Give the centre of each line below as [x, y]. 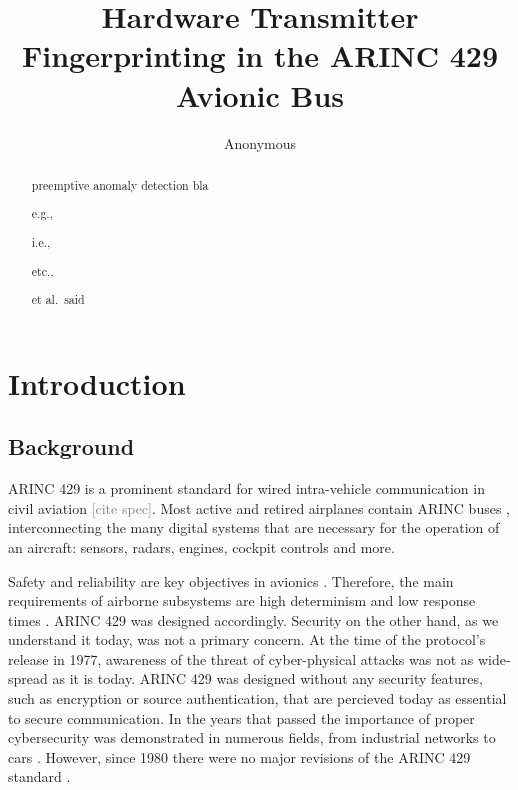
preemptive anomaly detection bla [120, 184]
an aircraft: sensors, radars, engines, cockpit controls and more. [201, 546]
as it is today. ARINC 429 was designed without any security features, [267, 678]
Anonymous [260, 142]
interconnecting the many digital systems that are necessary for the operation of [254, 527]
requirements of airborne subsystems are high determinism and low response [242, 600]
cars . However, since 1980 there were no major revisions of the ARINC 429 [239, 756]
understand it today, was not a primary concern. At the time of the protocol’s [247, 639]
